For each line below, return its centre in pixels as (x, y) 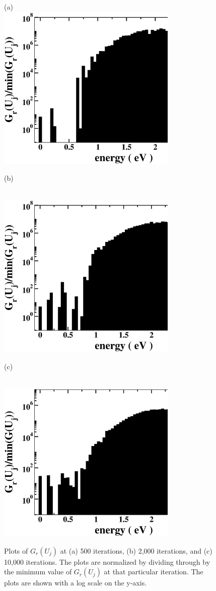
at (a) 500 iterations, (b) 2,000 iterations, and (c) (136, 550)
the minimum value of (38, 572)
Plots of (16, 550)
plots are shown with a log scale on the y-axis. (76, 583)
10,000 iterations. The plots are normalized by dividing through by (107, 561)
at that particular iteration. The (154, 572)
